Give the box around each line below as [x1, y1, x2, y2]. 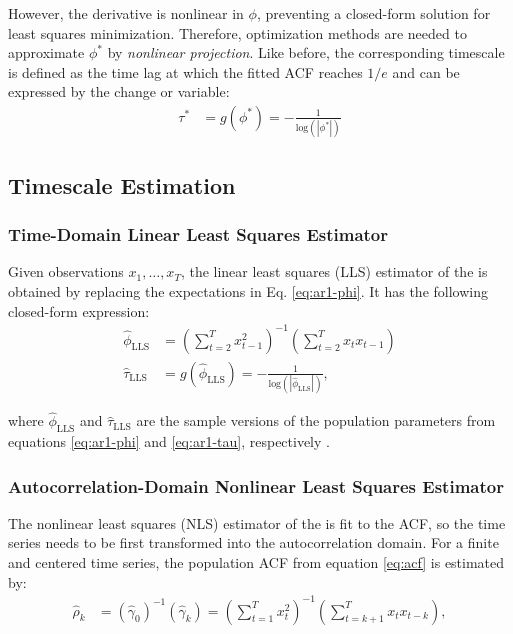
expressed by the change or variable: [8, 81, 230, 102]
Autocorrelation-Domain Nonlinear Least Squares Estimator [8, 473, 504, 498]
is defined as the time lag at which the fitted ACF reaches [8, 61, 363, 82]
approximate [8, 42, 85, 63]
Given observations [8, 261, 124, 282]
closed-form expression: [8, 300, 150, 321]
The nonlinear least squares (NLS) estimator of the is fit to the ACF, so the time [8, 512, 506, 533]
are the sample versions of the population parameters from [136, 410, 496, 431]
